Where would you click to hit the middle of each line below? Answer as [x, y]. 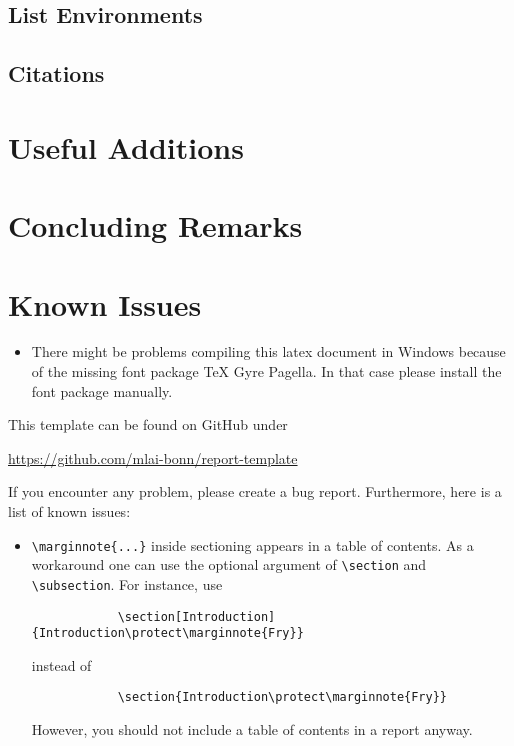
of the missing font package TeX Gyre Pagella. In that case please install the [266, 371]
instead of [61, 664]
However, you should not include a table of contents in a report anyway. [252, 729]
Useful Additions [126, 146]
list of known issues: [69, 511]
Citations [56, 73]
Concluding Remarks [155, 225]
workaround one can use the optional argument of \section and [229, 564]
